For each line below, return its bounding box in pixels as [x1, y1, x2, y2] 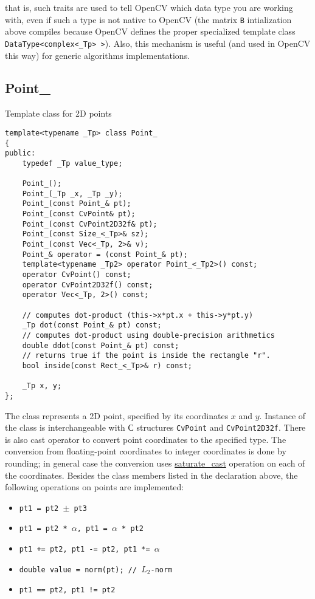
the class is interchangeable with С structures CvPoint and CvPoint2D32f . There [5, 421, 306, 434]
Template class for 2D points [5, 107, 112, 120]
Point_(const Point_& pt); [22, 199, 131, 208]
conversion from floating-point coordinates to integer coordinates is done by [5, 445, 286, 457]
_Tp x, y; [22, 382, 62, 391]
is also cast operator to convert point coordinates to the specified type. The [5, 433, 286, 445]
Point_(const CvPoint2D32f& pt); [22, 219, 157, 228]
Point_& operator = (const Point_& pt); [22, 250, 188, 259]
